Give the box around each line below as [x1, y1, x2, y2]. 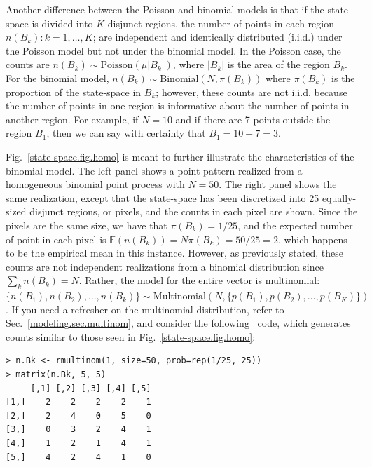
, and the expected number [237, 217, 353, 232]
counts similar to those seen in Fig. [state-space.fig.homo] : [6, 329, 256, 344]
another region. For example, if [6, 111, 139, 126]
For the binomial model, [6, 70, 109, 85]
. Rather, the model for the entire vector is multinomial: [78, 273, 320, 287]
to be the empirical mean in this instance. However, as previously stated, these [6, 245, 343, 260]
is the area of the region [227, 57, 330, 72]
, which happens [277, 231, 347, 246]
